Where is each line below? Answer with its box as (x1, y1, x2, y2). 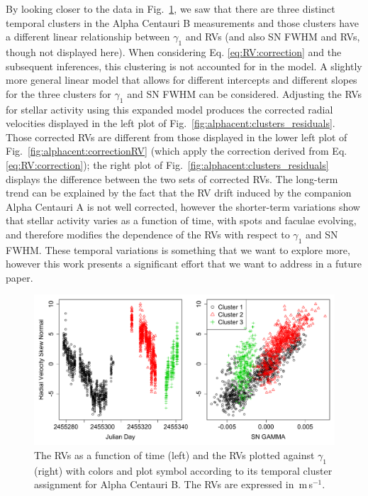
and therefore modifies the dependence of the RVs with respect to (6, 226, 290, 241)
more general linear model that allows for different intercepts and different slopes (6, 72, 357, 87)
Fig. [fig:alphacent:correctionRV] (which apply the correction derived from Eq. (6, 143, 347, 158)
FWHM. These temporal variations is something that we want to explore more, (6, 242, 350, 257)
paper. (6, 270, 33, 285)
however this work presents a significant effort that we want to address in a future (6, 256, 362, 271)
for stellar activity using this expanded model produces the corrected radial (6, 101, 333, 116)
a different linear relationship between (6, 29, 170, 44)
